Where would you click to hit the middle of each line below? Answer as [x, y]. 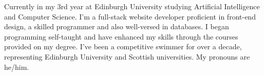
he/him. [17, 66]
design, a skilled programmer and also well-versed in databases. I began [117, 26]
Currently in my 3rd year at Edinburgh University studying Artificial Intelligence [132, 6]
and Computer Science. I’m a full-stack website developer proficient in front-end [130, 16]
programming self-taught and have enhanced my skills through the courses [121, 36]
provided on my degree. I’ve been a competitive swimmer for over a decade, [123, 46]
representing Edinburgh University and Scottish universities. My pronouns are [127, 56]
